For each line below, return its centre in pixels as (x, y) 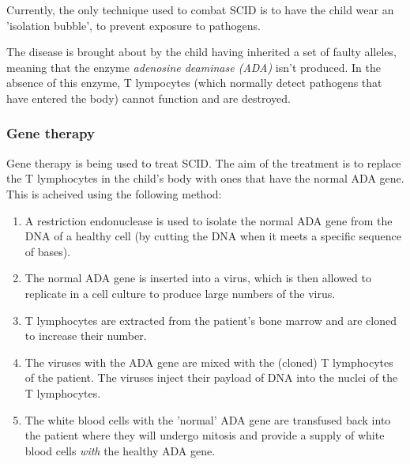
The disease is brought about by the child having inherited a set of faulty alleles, (201, 52)
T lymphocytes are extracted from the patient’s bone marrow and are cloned (211, 320)
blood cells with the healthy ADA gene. (120, 450)
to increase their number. (86, 336)
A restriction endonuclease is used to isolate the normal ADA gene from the (209, 220)
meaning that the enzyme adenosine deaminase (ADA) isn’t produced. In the (194, 67)
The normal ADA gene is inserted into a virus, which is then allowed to (198, 278)
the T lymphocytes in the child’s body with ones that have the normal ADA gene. (205, 178)
